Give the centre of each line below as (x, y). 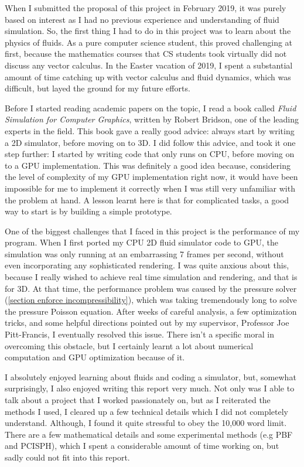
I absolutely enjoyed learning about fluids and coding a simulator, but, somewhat (151, 376)
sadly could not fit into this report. (67, 457)
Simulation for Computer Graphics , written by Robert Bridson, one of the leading (152, 119)
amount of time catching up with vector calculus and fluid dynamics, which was (148, 76)
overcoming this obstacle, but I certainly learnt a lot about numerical (129, 345)
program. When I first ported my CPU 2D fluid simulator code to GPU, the (141, 242)
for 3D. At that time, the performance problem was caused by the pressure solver (151, 288)
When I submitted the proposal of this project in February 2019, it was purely (146, 8)
